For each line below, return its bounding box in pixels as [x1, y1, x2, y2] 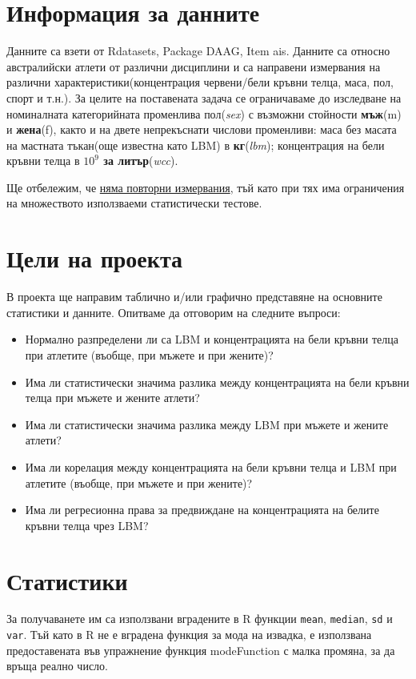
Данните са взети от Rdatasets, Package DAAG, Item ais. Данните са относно [6, 42, 390, 59]
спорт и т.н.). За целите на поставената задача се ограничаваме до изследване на [6, 89, 402, 106]
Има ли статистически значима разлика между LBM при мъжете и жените [25, 416, 389, 432]
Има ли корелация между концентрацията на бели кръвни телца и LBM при [25, 458, 397, 475]
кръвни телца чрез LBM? [25, 516, 149, 533]
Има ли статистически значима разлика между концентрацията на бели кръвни [25, 373, 410, 390]
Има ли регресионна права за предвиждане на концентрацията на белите [25, 501, 379, 518]
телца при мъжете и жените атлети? [25, 389, 200, 406]
